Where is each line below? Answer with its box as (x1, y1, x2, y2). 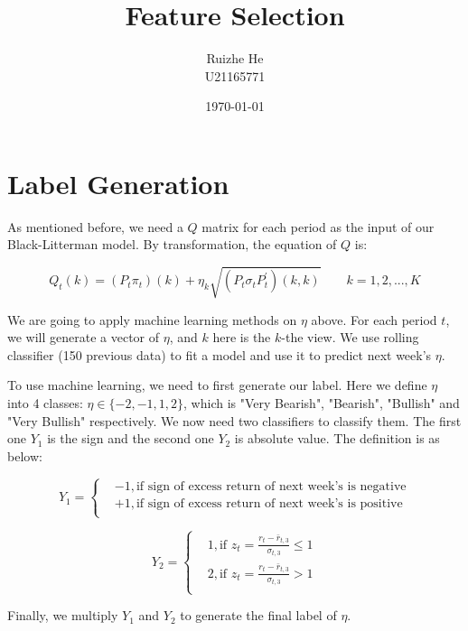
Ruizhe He (206, 49, 264, 68)
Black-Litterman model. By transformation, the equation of (7, 235, 337, 254)
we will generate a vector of (7, 328, 160, 347)
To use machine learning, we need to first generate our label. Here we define (7, 376, 427, 394)
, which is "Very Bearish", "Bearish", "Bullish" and (183, 393, 460, 412)
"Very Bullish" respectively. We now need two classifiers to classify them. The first (7, 411, 462, 430)
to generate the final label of (180, 606, 337, 625)
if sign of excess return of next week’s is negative (136, 479, 407, 493)
